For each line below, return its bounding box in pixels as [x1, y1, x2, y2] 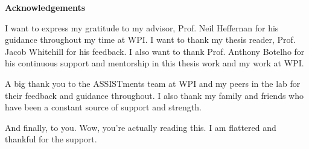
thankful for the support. [5, 133, 97, 145]
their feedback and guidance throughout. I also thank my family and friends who [5, 89, 304, 101]
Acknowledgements [5, 1, 86, 13]
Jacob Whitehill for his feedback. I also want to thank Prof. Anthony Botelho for [5, 45, 305, 57]
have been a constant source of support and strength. [5, 101, 202, 113]
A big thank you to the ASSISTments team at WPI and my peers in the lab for [5, 77, 301, 89]
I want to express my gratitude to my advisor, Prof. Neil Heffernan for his [5, 21, 279, 34]
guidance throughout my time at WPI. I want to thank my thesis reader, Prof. [5, 33, 296, 46]
